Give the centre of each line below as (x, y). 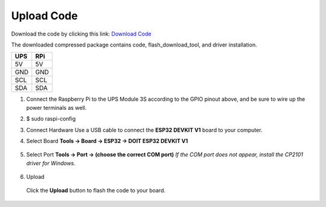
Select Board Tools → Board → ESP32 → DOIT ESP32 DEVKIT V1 (107, 141)
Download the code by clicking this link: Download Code (81, 34)
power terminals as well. (56, 107)
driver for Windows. (51, 163)
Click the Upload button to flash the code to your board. (96, 191)
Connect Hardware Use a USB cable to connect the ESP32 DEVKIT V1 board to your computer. (144, 130)
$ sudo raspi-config (51, 119)
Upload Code (44, 16)
